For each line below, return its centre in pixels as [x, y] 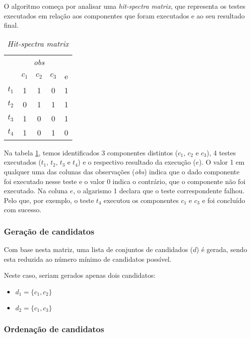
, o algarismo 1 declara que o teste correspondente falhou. [159, 191]
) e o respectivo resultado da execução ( [137, 162]
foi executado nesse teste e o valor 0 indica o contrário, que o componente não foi [125, 181]
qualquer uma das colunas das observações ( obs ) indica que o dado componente [122, 171]
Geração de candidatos [49, 231]
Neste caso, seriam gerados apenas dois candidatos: [80, 275]
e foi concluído [224, 200]
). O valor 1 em [222, 162]
